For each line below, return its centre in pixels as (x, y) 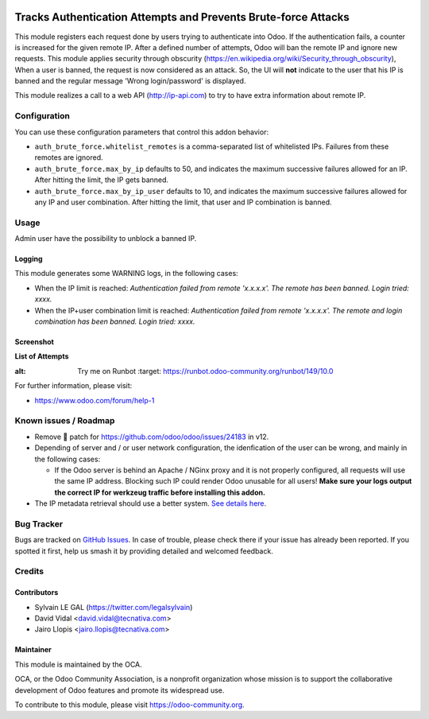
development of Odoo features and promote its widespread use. (120, 690)
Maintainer (33, 650)
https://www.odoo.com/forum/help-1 (95, 400)
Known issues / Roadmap (65, 421)
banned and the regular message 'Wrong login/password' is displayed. (130, 81)
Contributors (37, 593)
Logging (29, 259)
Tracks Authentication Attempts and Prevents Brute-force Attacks (182, 17)
